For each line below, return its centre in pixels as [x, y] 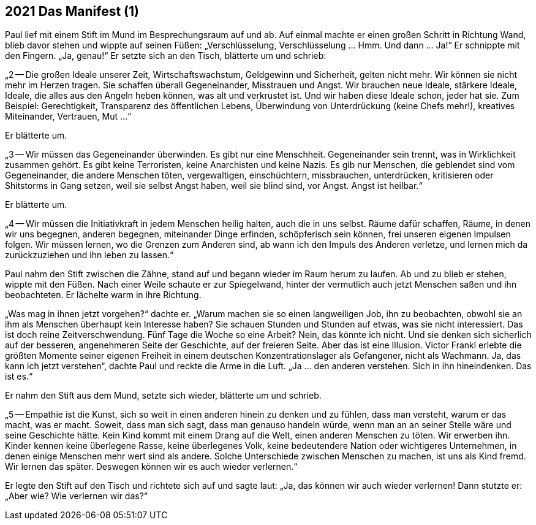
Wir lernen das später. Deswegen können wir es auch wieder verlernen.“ [151, 467]
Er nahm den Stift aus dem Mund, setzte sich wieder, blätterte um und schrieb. [163, 396]
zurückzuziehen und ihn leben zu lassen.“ [89, 255]
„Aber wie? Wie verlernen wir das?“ [77, 496]
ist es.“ [19, 377]
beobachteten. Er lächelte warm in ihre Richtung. [103, 295]
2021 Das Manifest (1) [72, 11]
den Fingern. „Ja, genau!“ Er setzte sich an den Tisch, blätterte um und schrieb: [166, 56]
